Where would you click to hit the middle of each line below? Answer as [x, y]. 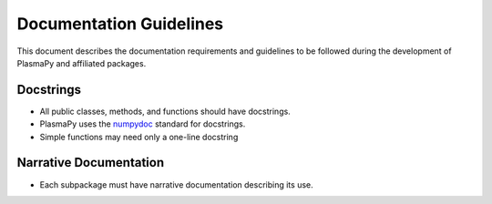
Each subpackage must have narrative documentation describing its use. [176, 184]
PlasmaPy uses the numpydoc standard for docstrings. [143, 124]
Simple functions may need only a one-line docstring [139, 137]
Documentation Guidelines [120, 24]
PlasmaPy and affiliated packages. [82, 63]
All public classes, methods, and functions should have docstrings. [165, 111]
